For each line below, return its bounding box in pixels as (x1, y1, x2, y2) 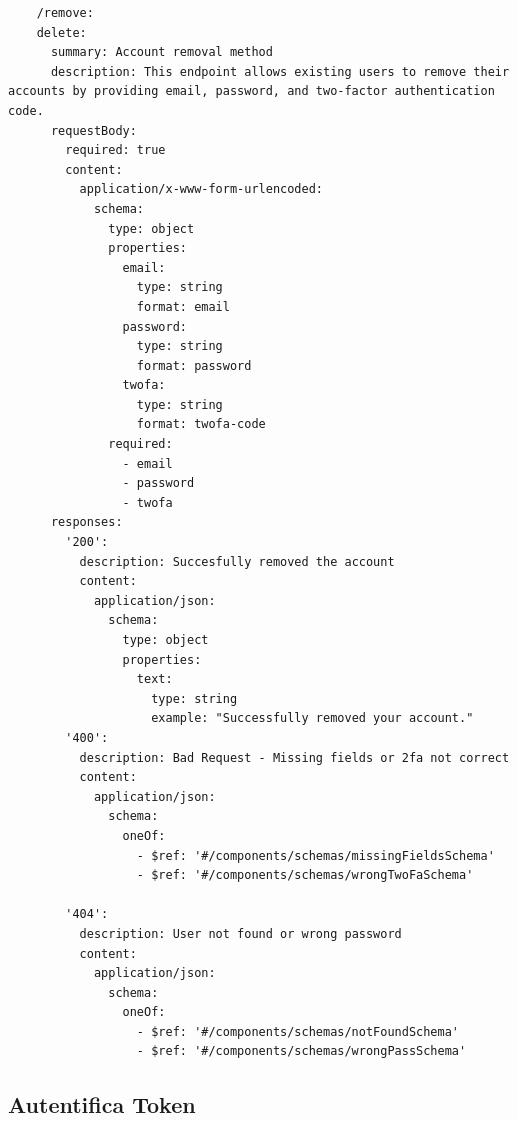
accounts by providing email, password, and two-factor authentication (8, 84, 495, 99)
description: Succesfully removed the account (79, 554, 395, 569)
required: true (65, 143, 166, 158)
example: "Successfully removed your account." (151, 711, 474, 726)
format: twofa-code (136, 417, 266, 432)
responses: (50, 515, 123, 530)
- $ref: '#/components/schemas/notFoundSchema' (136, 1024, 460, 1039)
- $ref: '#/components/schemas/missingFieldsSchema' (136, 848, 495, 863)
